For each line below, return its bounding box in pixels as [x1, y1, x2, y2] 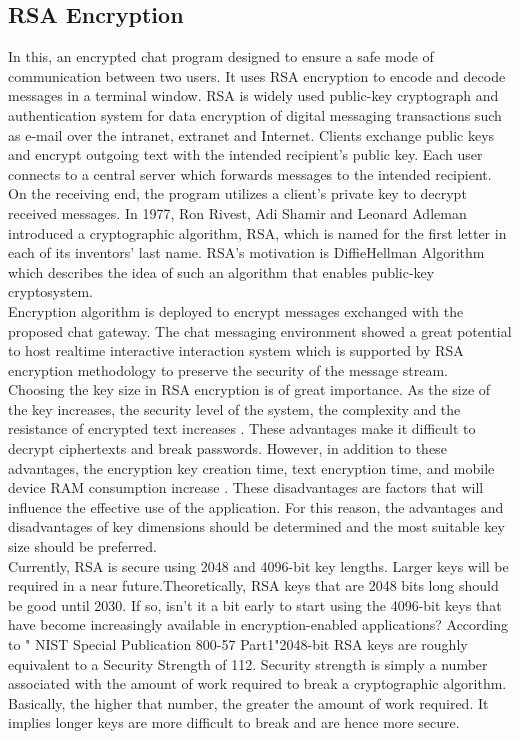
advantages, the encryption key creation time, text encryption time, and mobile [8, 457, 495, 478]
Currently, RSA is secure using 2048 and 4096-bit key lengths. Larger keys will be [8, 555, 509, 576]
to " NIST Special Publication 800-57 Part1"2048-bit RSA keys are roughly [8, 634, 468, 655]
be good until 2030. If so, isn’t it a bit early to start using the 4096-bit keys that [8, 594, 502, 615]
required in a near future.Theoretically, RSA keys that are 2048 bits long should [8, 575, 499, 596]
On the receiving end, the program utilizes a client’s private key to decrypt [8, 183, 467, 204]
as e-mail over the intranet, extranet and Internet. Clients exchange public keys [8, 124, 495, 145]
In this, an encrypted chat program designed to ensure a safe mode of [8, 46, 434, 67]
